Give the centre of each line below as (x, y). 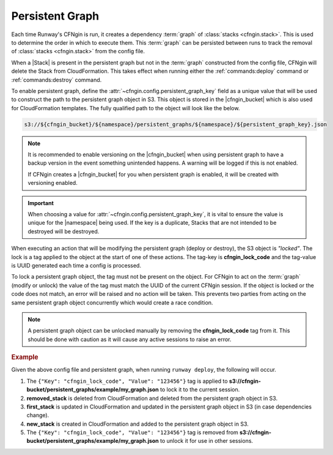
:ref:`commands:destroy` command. (57, 80)
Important (41, 203)
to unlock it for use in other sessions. (207, 441)
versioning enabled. (53, 183)
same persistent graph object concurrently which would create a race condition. (112, 303)
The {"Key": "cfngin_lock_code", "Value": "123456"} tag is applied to (127, 381)
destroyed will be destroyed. (64, 231)
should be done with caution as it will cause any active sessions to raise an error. (130, 339)
